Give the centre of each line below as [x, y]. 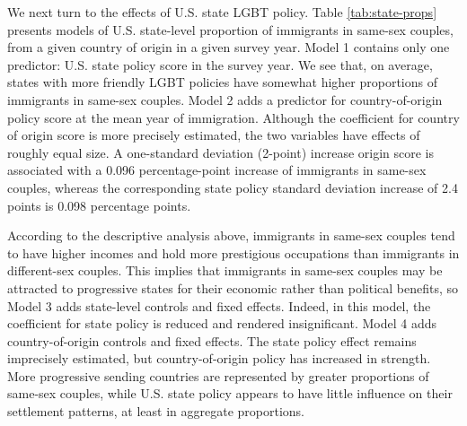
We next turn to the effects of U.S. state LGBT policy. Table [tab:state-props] [222, 12]
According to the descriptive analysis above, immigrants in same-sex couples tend [231, 235]
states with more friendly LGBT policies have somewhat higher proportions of [223, 82]
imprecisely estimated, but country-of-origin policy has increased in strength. [219, 358]
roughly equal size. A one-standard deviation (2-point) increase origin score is [221, 152]
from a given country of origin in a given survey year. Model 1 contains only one [229, 47]
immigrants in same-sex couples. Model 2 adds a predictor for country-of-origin [225, 99]
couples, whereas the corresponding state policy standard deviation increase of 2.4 [233, 187]
